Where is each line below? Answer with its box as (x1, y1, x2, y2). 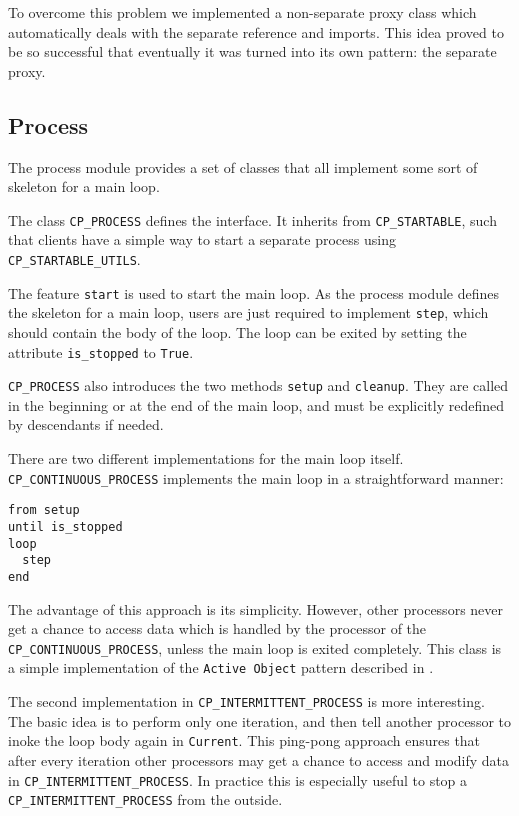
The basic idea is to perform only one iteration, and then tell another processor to (8, 710, 511, 731)
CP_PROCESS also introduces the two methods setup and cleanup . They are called (8, 375, 509, 396)
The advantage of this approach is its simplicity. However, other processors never (8, 598, 504, 619)
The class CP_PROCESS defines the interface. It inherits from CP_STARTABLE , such (8, 209, 497, 230)
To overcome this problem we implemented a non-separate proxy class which (8, 2, 477, 22)
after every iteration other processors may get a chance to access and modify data (8, 750, 510, 771)
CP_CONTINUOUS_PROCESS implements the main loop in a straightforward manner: (8, 467, 504, 488)
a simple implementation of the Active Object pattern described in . (8, 657, 434, 678)
